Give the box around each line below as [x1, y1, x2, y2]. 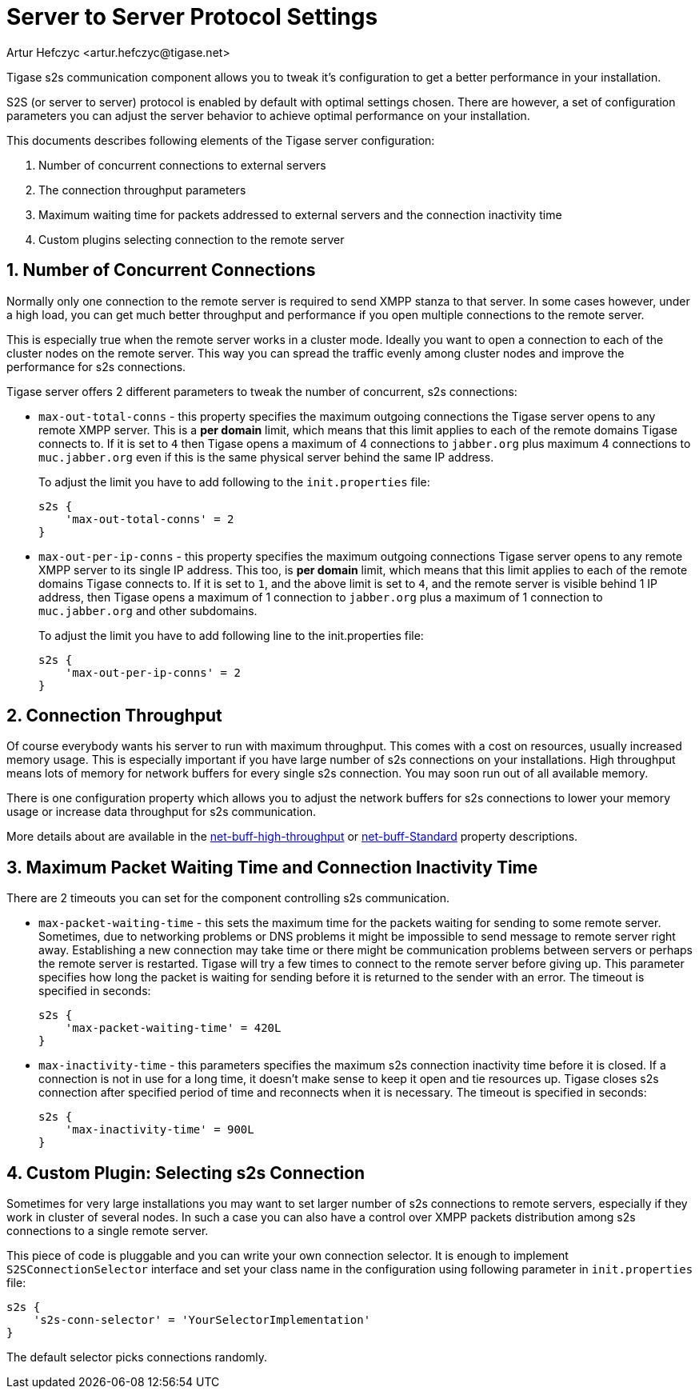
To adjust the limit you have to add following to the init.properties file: [38, 474, 430, 489]
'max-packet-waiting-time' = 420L [65, 1021, 282, 1035]
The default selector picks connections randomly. [6, 1350, 267, 1365]
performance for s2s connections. [6, 359, 186, 374]
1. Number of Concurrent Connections [6, 260, 316, 281]
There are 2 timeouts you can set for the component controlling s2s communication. [6, 891, 450, 905]
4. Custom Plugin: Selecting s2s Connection [6, 1162, 365, 1183]
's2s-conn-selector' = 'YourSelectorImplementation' [33, 1313, 371, 1327]
